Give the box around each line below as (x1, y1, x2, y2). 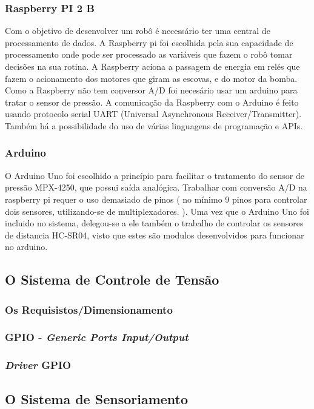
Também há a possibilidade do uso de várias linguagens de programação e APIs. (5, 119, 303, 132)
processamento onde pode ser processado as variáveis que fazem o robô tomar (5, 48, 293, 61)
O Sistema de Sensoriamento (5, 389, 189, 408)
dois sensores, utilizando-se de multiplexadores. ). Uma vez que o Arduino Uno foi (5, 204, 309, 217)
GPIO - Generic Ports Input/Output (5, 330, 189, 345)
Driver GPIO (5, 357, 72, 373)
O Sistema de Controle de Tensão (5, 270, 219, 289)
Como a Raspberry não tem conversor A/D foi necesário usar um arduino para (5, 84, 298, 96)
